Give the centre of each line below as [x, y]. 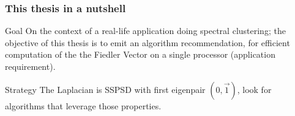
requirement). [30, 66]
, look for [254, 89]
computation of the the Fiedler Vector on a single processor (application [140, 54]
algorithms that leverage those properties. [83, 105]
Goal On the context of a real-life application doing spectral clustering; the [145, 31]
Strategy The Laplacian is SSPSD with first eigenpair [105, 89]
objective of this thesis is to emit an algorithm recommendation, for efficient [147, 42]
